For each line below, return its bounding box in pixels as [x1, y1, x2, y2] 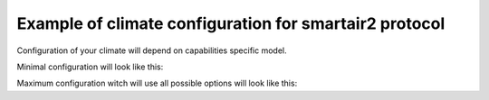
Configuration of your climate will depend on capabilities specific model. [16, 45, 287, 56]
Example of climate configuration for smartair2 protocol [16, 14, 446, 33]
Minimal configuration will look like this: [16, 61, 164, 72]
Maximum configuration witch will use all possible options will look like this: [16, 77, 298, 89]
